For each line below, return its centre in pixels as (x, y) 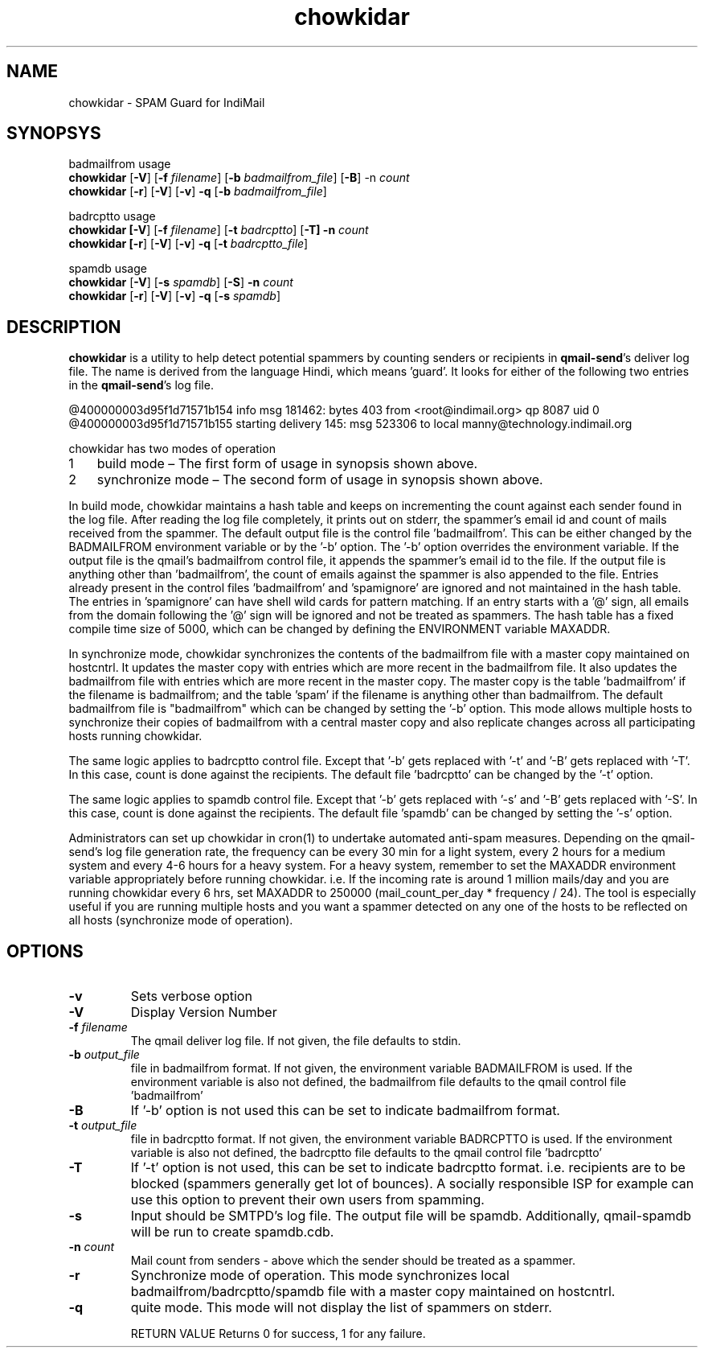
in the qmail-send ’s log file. (141, 385)
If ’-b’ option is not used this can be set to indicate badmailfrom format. (345, 1111)
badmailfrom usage (120, 164)
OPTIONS (45, 951)
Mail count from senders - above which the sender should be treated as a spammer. (353, 1261)
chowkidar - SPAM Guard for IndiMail (167, 102)
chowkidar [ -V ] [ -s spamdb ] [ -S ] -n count (181, 282)
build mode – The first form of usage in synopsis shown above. (287, 464)
